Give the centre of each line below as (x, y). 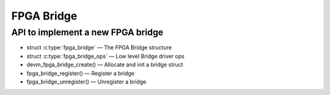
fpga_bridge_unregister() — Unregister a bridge (86, 82)
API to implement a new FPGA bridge (87, 32)
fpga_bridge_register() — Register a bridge (80, 73)
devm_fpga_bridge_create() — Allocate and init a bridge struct (105, 65)
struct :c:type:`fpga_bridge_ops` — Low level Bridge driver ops (105, 56)
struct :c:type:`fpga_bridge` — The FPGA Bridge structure (99, 47)
